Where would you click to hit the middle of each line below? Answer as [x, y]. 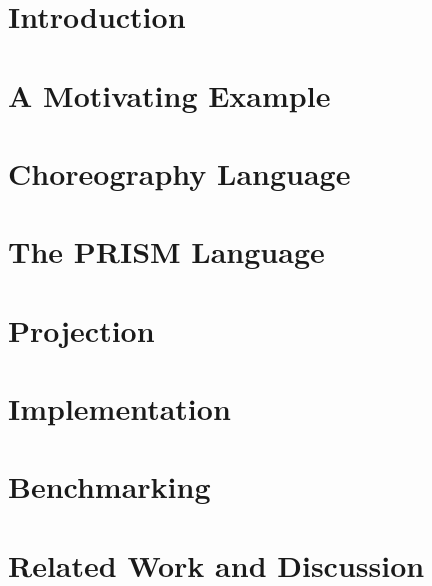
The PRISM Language [166, 251]
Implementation [119, 408]
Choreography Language [179, 172]
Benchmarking [109, 486]
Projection [81, 329]
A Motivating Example [169, 94]
